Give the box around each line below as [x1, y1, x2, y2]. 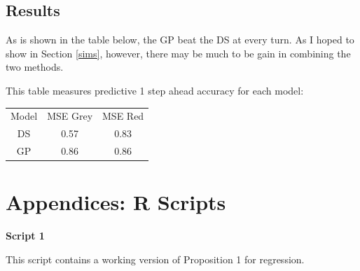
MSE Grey [47, 109, 93, 123]
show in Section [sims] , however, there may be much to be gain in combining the [6, 46, 351, 60]
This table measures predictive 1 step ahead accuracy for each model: [6, 83, 304, 97]
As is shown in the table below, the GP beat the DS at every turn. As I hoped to [6, 32, 354, 47]
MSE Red [102, 109, 144, 123]
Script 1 [6, 228, 45, 243]
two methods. [6, 60, 64, 74]
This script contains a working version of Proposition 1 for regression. [6, 251, 305, 266]
